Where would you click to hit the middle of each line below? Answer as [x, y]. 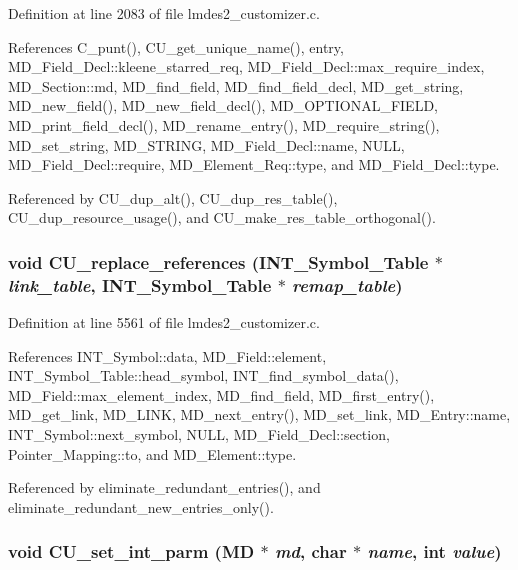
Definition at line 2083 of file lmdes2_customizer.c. [164, 13]
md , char [310, 551]
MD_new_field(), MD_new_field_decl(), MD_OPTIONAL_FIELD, [223, 105]
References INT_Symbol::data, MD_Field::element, [167, 355]
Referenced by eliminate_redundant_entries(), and [164, 487]
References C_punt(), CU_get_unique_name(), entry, [176, 46]
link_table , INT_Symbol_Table [140, 284]
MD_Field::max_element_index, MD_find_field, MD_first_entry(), [221, 394]
